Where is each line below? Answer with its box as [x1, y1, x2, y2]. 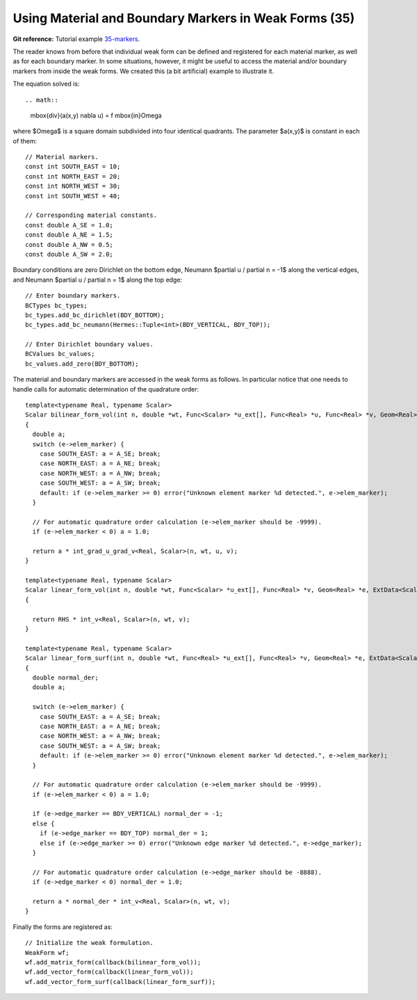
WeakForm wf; [25, 949, 69, 956]
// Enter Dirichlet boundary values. [25, 341, 154, 348]
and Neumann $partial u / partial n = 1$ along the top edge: [13, 275, 183, 284]
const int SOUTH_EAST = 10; [25, 163, 121, 170]
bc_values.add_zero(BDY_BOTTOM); [25, 360, 139, 368]
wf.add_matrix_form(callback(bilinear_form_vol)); [25, 958, 202, 966]
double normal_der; [32, 673, 99, 682]
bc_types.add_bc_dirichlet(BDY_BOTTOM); [25, 311, 165, 319]
